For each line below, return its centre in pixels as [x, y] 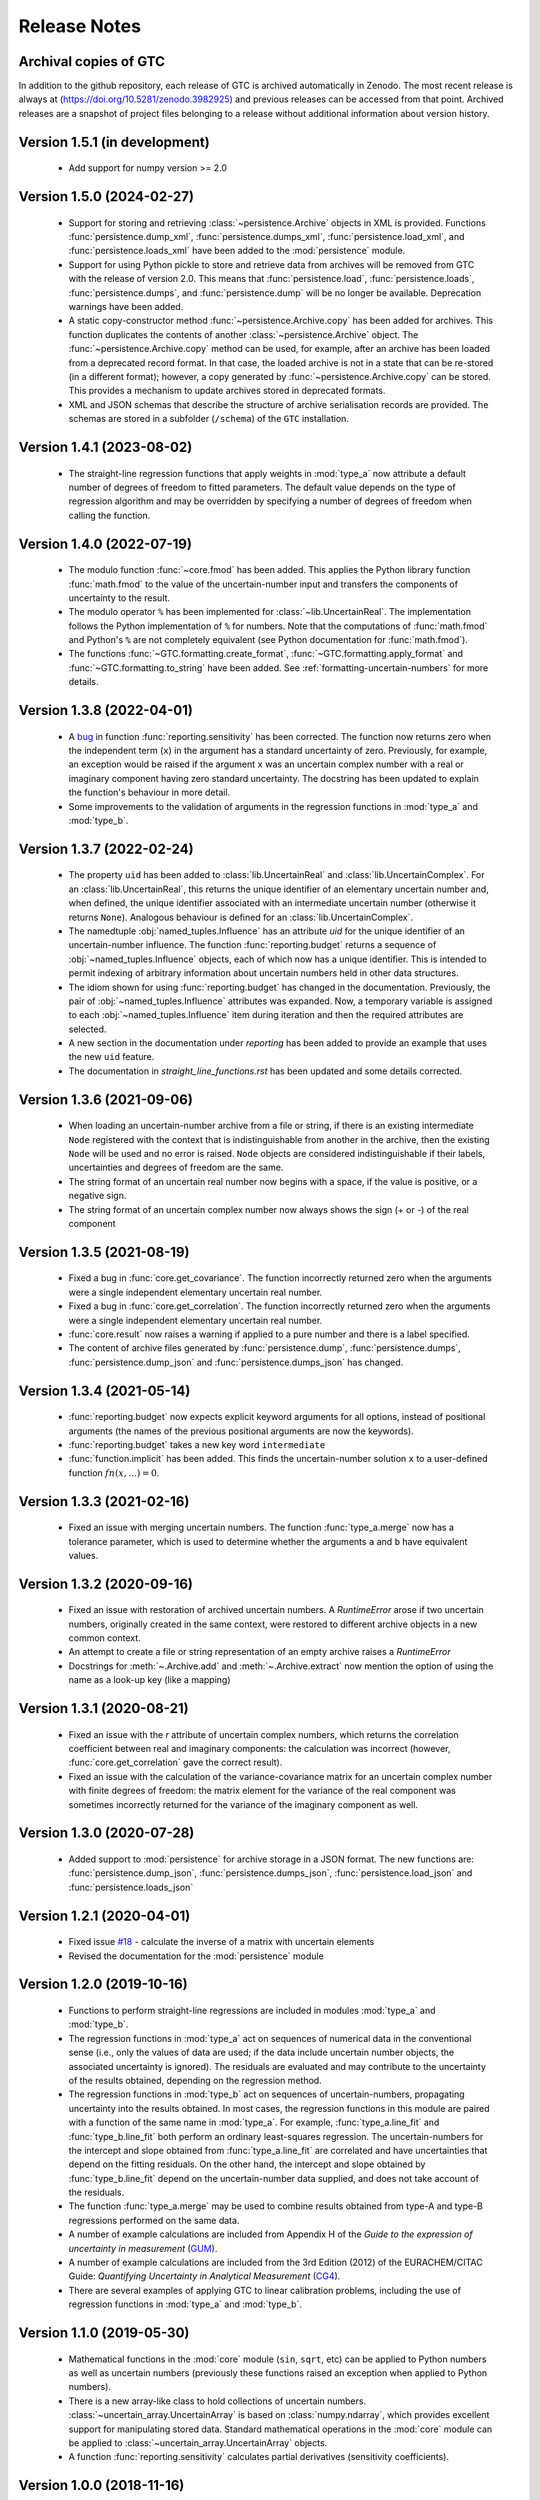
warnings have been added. [126, 306]
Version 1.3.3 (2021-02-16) [104, 1501]
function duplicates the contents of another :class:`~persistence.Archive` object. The [243, 334]
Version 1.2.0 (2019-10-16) [103, 1984]
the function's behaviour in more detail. [149, 792]
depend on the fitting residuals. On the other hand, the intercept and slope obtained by [247, 2164]
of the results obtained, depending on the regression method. [195, 2080]
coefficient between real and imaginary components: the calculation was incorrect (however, [259, 1749]
